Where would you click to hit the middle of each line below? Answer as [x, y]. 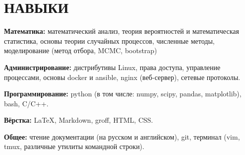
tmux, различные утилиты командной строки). [74, 146]
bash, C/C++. [26, 103]
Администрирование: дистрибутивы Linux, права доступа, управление [112, 67]
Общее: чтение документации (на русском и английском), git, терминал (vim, [122, 136]
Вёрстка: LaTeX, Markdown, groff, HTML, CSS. [79, 120]
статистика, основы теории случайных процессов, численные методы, [109, 40]
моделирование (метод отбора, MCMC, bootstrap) [81, 50]
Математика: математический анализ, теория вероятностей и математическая [122, 31]
